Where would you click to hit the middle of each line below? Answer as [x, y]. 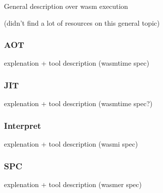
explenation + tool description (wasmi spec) [71, 144]
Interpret [23, 125]
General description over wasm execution [66, 6]
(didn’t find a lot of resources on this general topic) [82, 22]
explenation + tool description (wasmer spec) [73, 184]
